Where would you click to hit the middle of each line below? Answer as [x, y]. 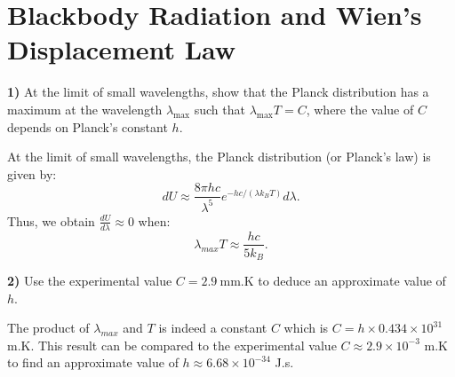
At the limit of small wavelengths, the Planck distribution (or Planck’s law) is [219, 157]
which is [306, 328]
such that [220, 109]
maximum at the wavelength [85, 109]
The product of [48, 328]
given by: [32, 173]
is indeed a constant [213, 328]
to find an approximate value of [93, 362]
